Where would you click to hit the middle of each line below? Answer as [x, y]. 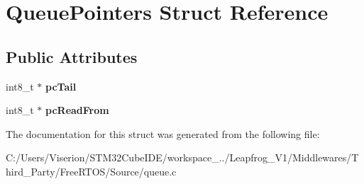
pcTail [61, 86]
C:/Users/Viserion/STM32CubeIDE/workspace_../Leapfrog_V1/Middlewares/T [182, 157]
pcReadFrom [77, 110]
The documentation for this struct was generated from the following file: [163, 133]
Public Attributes [72, 56]
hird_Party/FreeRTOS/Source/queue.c [91, 171]
